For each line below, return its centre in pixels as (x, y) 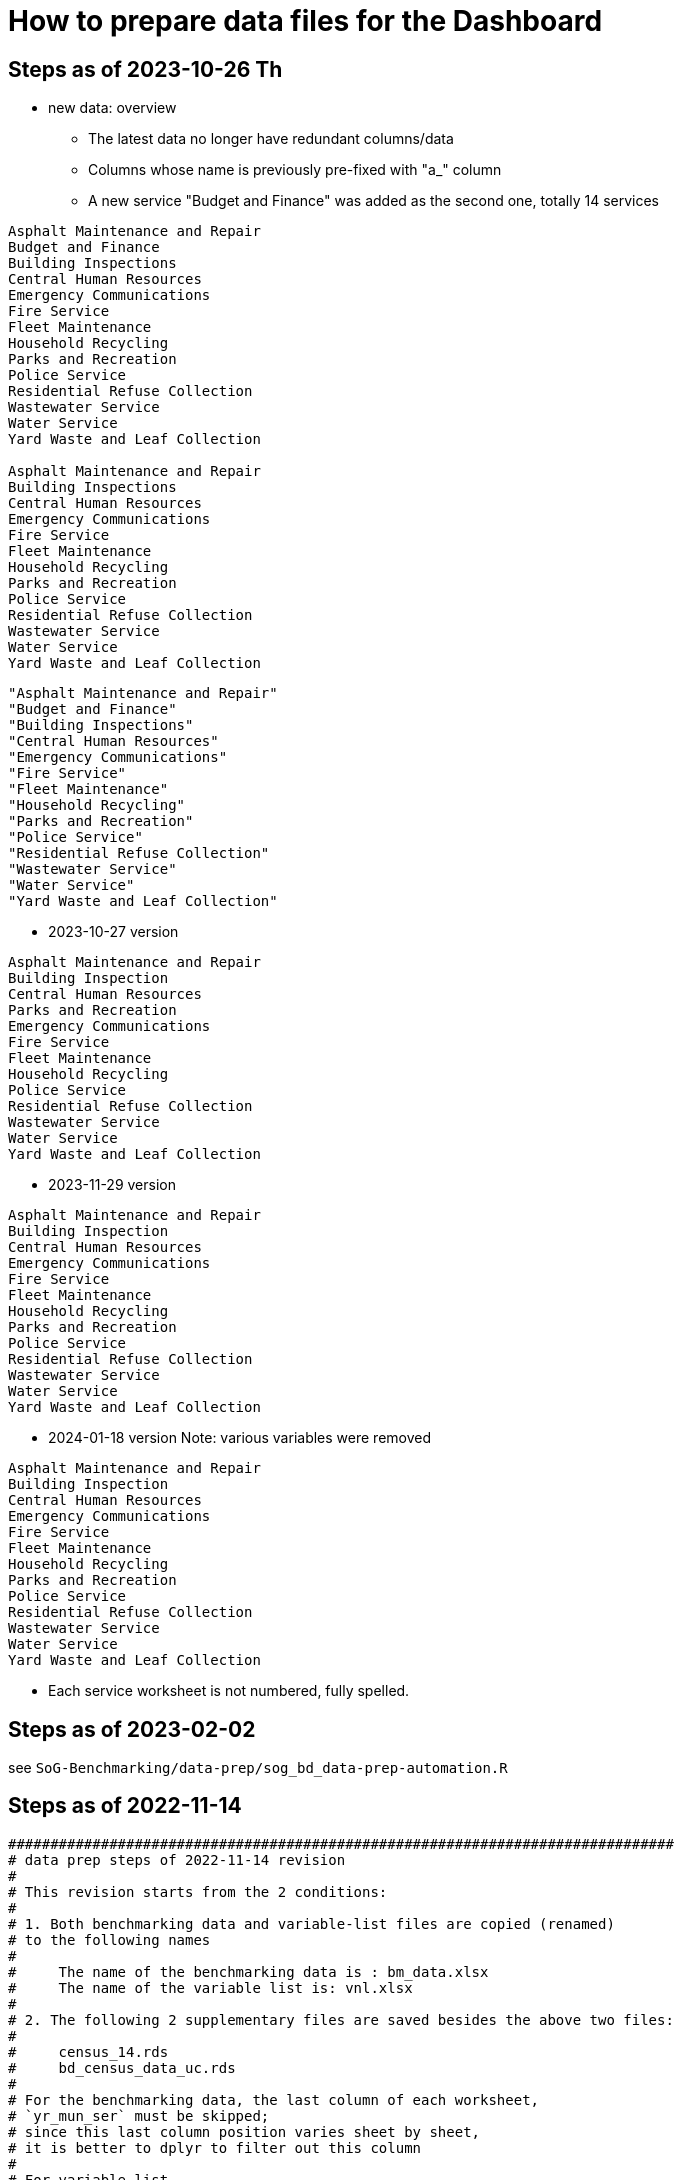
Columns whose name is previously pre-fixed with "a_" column (295, 170)
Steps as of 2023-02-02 (132, 1729)
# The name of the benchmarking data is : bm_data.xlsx (248, 1971)
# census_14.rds (88, 2051)
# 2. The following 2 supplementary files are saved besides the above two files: (341, 2019)
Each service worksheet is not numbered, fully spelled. (229, 1691)
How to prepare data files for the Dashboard (305, 21)
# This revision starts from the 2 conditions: (198, 1891)
